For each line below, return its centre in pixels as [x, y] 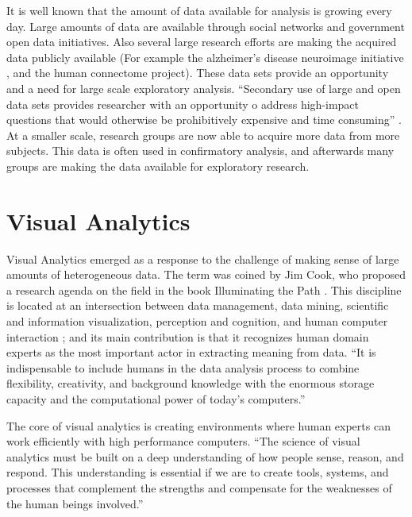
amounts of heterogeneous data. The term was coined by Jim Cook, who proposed [206, 274]
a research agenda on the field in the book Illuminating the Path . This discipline [204, 289]
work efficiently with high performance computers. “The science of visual [183, 441]
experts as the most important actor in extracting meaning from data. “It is [191, 352]
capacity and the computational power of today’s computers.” [156, 399]
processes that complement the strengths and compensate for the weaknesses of [199, 487]
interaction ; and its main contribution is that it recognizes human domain [188, 336]
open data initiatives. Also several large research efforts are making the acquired [202, 42]
